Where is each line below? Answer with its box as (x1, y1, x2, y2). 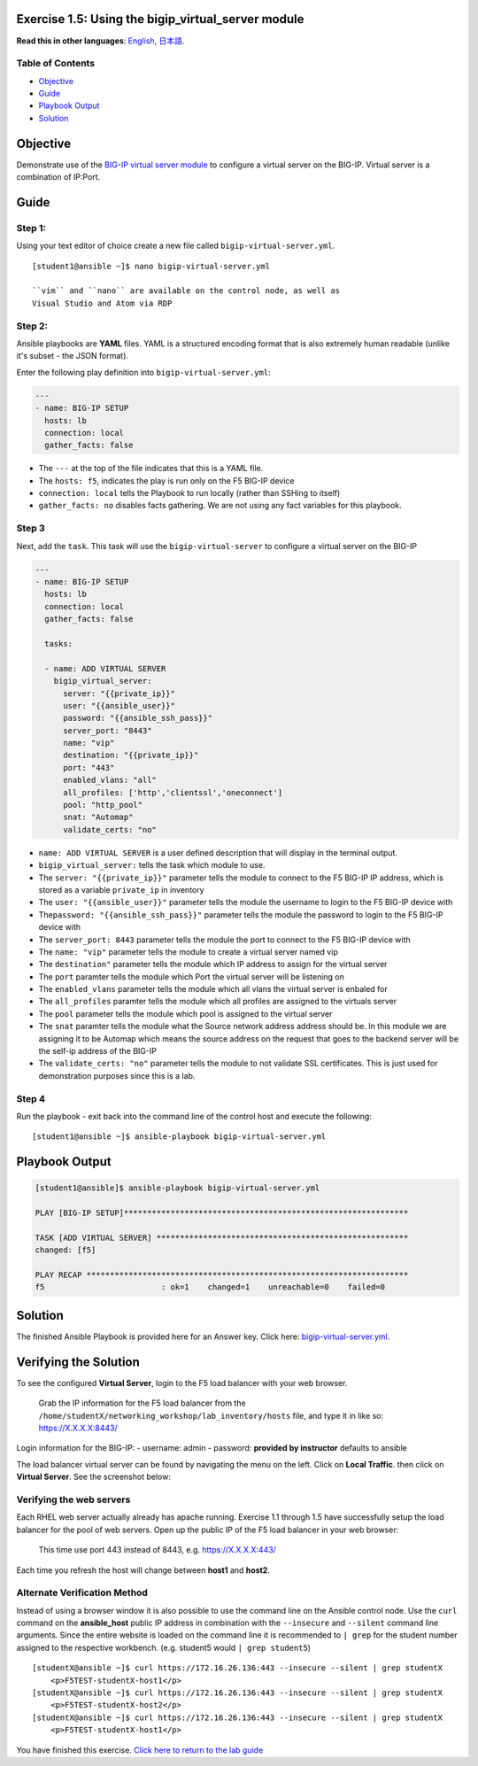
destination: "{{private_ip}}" (63, 750, 199, 761)
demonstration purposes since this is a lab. (38, 1070, 196, 1081)
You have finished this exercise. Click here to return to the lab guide (16, 1745, 264, 1755)
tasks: (44, 639, 73, 648)
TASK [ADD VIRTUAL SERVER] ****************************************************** (35, 1232, 409, 1243)
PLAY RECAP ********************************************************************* (35, 1270, 409, 1280)
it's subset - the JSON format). (16, 351, 128, 361)
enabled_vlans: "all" (63, 775, 157, 786)
